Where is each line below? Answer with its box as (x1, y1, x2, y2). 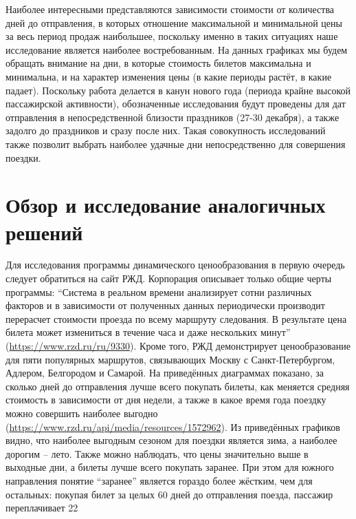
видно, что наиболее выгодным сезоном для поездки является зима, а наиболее (5, 433, 337, 447)
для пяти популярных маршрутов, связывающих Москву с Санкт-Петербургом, (5, 352, 335, 366)
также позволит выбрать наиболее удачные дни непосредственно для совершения (5, 136, 346, 151)
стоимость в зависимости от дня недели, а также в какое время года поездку (5, 392, 326, 407)
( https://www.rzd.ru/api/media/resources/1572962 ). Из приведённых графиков (5, 419, 340, 434)
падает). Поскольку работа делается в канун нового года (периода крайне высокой (5, 83, 351, 97)
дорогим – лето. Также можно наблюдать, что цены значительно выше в (5, 446, 309, 460)
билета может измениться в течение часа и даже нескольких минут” (5, 325, 291, 339)
